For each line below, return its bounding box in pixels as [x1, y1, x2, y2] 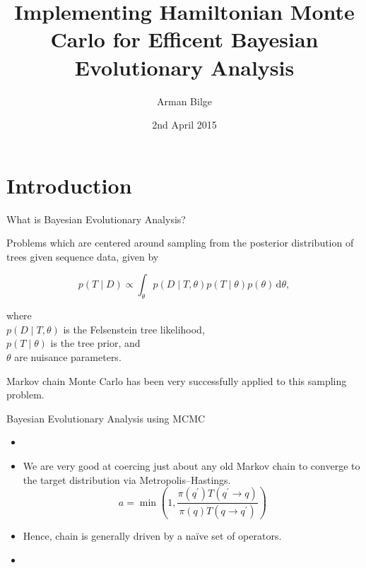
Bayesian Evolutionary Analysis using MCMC [6, 410, 206, 425]
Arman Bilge [156, 93, 212, 108]
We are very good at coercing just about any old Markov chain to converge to [23, 458, 360, 473]
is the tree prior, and [50, 336, 141, 350]
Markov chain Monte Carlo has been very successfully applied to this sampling [6, 373, 347, 388]
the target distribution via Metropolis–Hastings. [23, 472, 231, 487]
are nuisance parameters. [14, 349, 122, 364]
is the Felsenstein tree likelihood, [63, 321, 205, 336]
